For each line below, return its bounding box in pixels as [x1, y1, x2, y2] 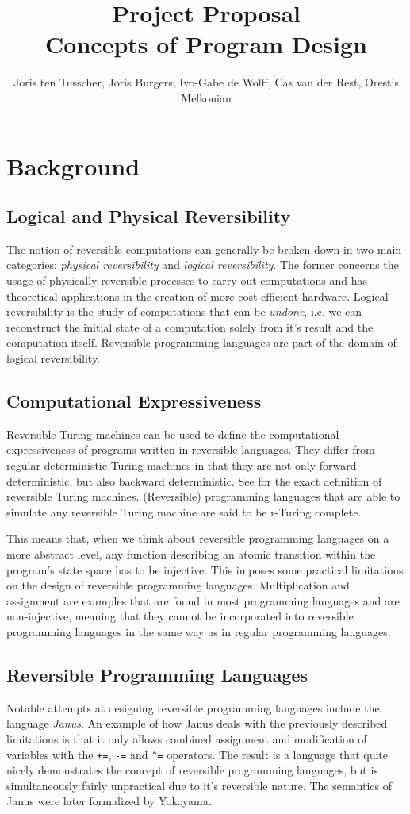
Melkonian [181, 89, 232, 106]
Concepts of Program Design [45, 28, 367, 60]
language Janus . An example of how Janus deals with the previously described [6, 715, 388, 731]
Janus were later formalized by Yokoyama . [6, 793, 212, 809]
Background [6, 149, 140, 182]
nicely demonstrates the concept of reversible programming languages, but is [6, 762, 378, 778]
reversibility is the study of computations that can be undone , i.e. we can [6, 303, 362, 320]
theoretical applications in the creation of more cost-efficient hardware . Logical [6, 287, 389, 304]
